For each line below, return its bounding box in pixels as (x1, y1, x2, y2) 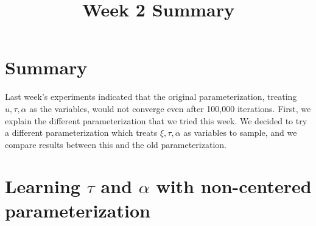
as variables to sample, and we (183, 126, 297, 139)
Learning (5, 174, 80, 199)
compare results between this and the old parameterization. (5, 138, 226, 150)
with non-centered (156, 174, 312, 199)
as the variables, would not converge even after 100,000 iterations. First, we (29, 102, 311, 115)
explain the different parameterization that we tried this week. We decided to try (5, 114, 307, 127)
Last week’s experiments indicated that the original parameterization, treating (5, 90, 297, 103)
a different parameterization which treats (5, 126, 158, 139)
